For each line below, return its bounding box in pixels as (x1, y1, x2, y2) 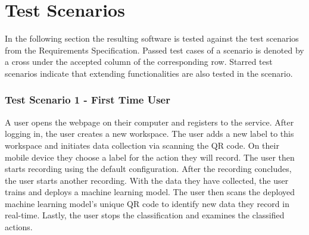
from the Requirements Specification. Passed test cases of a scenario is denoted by (5, 43, 304, 56)
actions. (5, 221, 33, 233)
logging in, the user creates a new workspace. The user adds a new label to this (5, 127, 294, 140)
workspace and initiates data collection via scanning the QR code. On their (5, 139, 279, 151)
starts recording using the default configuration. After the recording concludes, (5, 162, 292, 175)
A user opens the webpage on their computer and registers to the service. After (5, 115, 294, 128)
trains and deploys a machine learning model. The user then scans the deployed (5, 186, 295, 198)
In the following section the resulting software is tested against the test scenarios (5, 32, 299, 45)
